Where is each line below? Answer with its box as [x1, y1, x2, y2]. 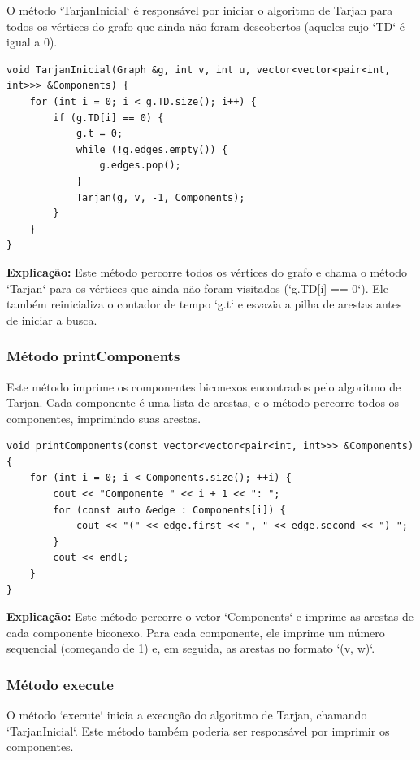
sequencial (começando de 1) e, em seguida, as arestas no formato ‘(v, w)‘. [6, 640, 375, 657]
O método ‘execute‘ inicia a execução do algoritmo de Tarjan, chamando [6, 706, 367, 723]
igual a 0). [6, 33, 58, 50]
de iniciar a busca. [6, 311, 97, 328]
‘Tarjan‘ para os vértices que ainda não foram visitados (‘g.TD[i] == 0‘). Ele [6, 279, 388, 296]
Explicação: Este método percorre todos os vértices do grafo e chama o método [6, 263, 408, 280]
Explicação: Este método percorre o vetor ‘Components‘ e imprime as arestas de [6, 608, 414, 625]
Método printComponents [6, 346, 180, 366]
